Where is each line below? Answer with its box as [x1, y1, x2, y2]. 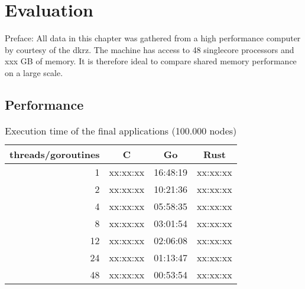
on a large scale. [5, 66, 63, 78]
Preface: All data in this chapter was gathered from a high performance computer [5, 32, 301, 44]
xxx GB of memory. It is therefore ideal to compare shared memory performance [5, 55, 297, 67]
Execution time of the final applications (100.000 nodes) [5, 123, 237, 137]
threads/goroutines [9, 147, 100, 161]
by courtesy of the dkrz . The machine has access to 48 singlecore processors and [5, 43, 294, 55]
